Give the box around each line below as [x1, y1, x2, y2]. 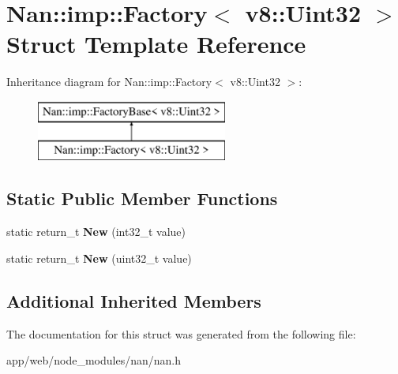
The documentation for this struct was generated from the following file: [6, 325, 356, 342]
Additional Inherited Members [6, 288, 261, 312]
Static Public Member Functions [6, 186, 278, 211]
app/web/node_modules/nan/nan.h [6, 352, 182, 368]
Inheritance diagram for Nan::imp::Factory [6, 73, 212, 90]
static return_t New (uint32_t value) [6, 249, 192, 266]
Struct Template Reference [6, 28, 306, 60]
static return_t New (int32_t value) [6, 223, 186, 240]
